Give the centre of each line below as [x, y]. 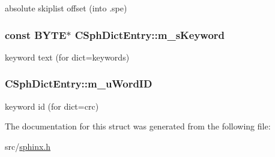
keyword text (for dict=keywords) [67, 57]
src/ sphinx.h [28, 146]
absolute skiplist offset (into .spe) [66, 8]
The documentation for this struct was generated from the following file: [138, 126]
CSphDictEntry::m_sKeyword [150, 34]
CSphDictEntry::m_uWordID [79, 84]
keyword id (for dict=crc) [52, 106]
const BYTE [36, 34]
